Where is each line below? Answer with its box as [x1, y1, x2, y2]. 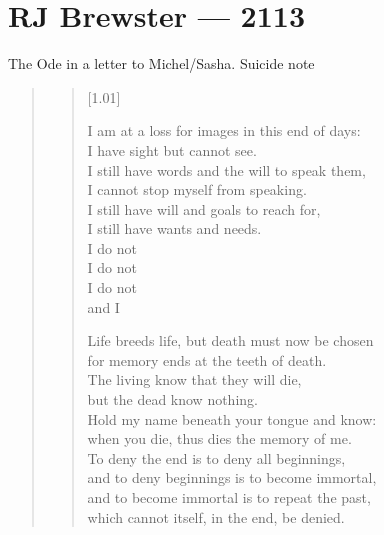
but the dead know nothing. [87, 389, 258, 410]
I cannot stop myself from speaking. [87, 179, 307, 200]
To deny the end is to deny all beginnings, [87, 447, 346, 468]
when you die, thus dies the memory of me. [87, 428, 352, 449]
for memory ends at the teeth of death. [87, 349, 327, 370]
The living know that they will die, [87, 369, 302, 390]
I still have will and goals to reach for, [87, 198, 321, 219]
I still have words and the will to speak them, [87, 159, 366, 180]
